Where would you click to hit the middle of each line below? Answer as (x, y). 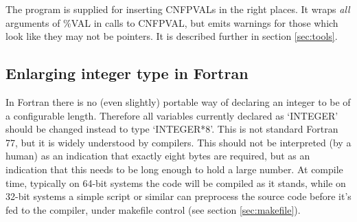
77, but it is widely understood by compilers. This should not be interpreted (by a (178, 142)
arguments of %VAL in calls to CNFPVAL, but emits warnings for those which (172, 22)
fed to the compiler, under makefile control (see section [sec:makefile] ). (153, 209)
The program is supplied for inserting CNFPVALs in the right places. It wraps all (178, 9)
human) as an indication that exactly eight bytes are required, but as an (158, 156)
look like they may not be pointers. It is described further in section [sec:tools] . (172, 36)
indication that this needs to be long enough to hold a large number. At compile (174, 169)
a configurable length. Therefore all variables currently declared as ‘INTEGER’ (172, 115)
